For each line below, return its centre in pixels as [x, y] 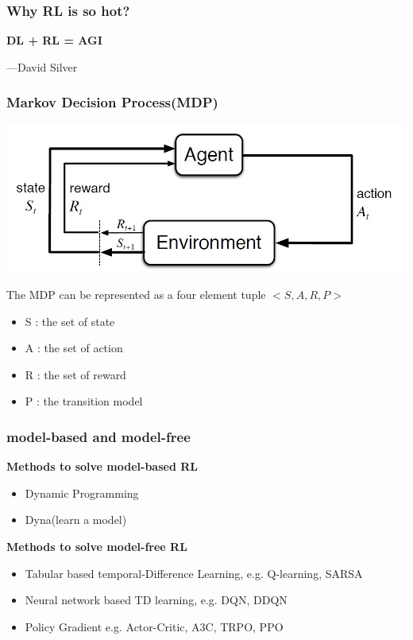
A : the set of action [74, 348]
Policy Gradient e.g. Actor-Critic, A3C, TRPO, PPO [154, 626]
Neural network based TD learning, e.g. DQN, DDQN [156, 600]
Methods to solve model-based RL [102, 466]
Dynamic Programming [82, 493]
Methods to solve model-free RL [97, 547]
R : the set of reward [75, 374]
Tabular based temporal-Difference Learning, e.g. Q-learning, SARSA [194, 573]
